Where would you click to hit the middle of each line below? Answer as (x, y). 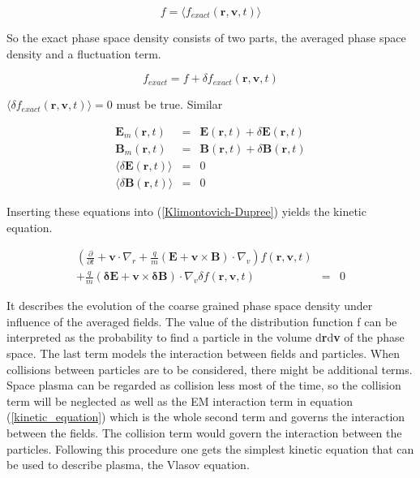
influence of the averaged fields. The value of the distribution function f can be (202, 321)
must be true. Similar (169, 104)
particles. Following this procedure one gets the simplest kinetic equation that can (210, 448)
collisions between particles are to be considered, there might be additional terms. (210, 369)
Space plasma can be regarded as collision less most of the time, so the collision (204, 385)
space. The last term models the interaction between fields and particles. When (204, 353)
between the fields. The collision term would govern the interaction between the (204, 433)
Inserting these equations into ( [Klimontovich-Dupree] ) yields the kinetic (186, 211)
